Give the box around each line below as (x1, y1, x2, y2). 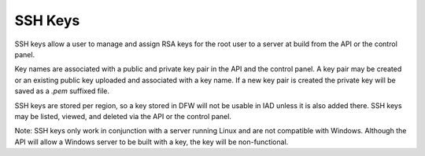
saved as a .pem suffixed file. (14, 86, 110, 96)
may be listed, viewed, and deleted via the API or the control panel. (14, 111, 232, 121)
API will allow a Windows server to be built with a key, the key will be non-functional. (14, 137, 289, 147)
